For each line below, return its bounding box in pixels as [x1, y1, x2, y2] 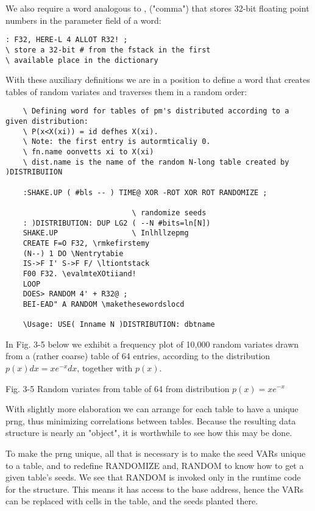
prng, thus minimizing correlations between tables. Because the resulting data [5, 414, 296, 427]
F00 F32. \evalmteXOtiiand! [23, 269, 136, 278]
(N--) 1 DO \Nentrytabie [23, 249, 124, 258]
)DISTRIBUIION [5, 168, 63, 177]
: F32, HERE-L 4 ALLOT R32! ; [5, 35, 128, 45]
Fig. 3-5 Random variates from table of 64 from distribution [5, 382, 230, 395]
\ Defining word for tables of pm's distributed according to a [23, 107, 289, 116]
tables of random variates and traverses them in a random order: [5, 85, 247, 98]
